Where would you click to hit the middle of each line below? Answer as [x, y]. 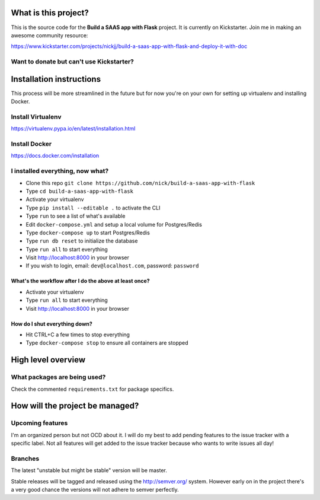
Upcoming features [39, 423]
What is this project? [50, 13]
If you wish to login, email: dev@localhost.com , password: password [112, 266]
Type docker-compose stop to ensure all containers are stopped [107, 343]
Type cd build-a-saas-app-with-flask [79, 191]
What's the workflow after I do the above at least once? [81, 281]
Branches [25, 458]
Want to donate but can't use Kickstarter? [73, 62]
